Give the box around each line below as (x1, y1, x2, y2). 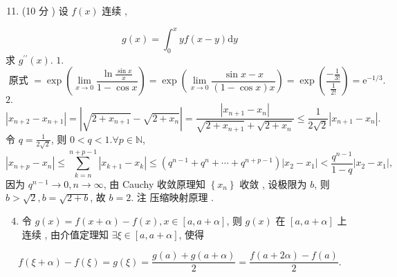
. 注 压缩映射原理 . (131, 190, 214, 204)
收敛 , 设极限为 (239, 176, 307, 191)
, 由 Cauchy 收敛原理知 (103, 176, 206, 191)
